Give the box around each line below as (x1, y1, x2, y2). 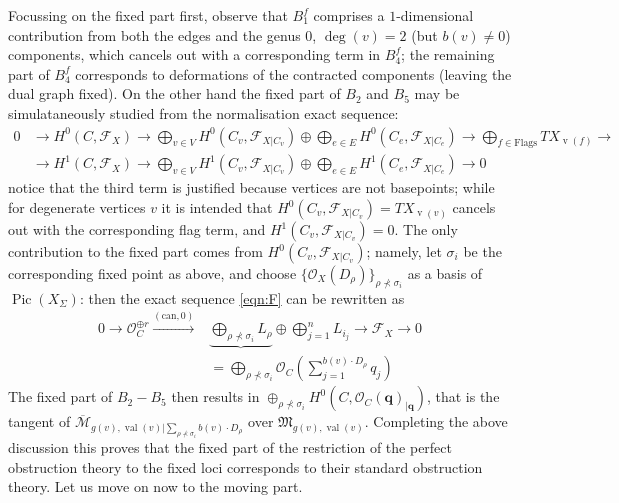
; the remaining (401, 44, 495, 65)
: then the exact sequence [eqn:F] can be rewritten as (79, 287, 405, 308)
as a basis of (407, 263, 483, 284)
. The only (394, 219, 458, 240)
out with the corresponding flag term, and (8, 219, 266, 240)
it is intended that (161, 197, 273, 218)
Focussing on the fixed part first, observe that (8, 5, 288, 25)
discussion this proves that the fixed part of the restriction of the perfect (8, 437, 452, 458)
